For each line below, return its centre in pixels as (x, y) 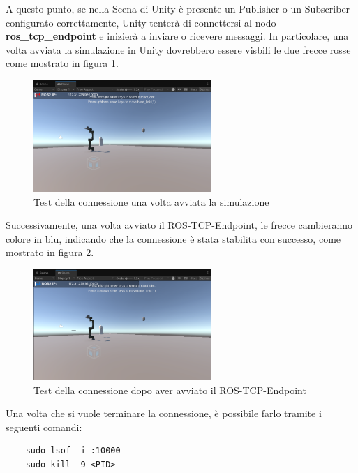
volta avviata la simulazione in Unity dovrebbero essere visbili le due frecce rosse (178, 49)
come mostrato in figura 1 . (62, 63)
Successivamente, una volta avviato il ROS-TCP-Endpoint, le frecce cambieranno (179, 225)
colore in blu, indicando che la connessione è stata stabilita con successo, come (173, 238)
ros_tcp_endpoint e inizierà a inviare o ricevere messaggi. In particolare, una (177, 36)
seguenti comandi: (44, 427)
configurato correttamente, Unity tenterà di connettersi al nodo (141, 22)
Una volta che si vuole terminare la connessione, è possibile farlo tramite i (164, 413)
